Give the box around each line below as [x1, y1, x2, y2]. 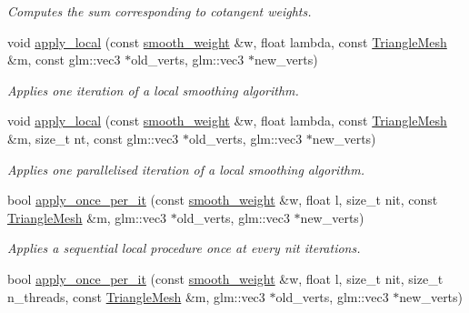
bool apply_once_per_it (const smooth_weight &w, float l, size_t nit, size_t [7, 268, 444, 288]
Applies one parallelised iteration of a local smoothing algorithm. [7, 159, 364, 178]
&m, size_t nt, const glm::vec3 [7, 128, 179, 147]
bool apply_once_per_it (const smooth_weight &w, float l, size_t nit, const [7, 190, 438, 209]
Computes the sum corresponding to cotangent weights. [7, 2, 312, 20]
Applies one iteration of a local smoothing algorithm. [7, 80, 299, 99]
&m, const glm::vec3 [7, 50, 121, 69]
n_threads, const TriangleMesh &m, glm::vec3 [7, 287, 265, 306]
